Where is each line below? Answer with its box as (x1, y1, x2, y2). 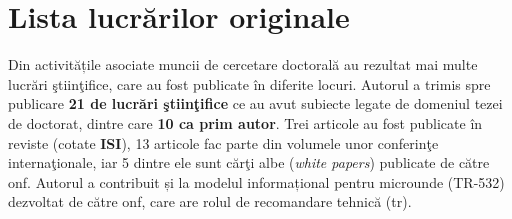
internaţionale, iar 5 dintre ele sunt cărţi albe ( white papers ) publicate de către (8, 152, 490, 173)
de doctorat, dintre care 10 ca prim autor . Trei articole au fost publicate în (8, 112, 483, 133)
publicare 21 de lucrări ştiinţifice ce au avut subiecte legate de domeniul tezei (8, 93, 503, 114)
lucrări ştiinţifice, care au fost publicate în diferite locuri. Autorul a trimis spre (8, 73, 491, 94)
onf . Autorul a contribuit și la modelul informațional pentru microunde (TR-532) (8, 171, 505, 192)
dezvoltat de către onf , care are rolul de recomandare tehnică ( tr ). (8, 191, 412, 212)
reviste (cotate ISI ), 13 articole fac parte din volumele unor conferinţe (8, 132, 439, 153)
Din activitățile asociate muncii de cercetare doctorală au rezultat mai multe (8, 54, 478, 75)
